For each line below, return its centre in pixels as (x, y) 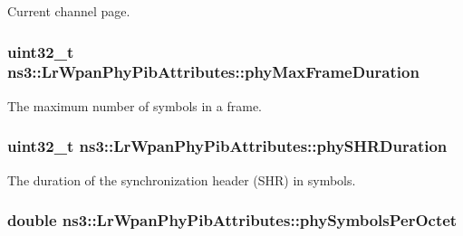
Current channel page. (69, 11)
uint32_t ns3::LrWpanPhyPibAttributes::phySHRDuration (227, 146)
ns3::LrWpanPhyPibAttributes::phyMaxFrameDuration (213, 72)
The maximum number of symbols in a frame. (135, 105)
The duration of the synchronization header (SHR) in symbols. (182, 179)
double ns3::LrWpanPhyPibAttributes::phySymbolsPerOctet (232, 220)
